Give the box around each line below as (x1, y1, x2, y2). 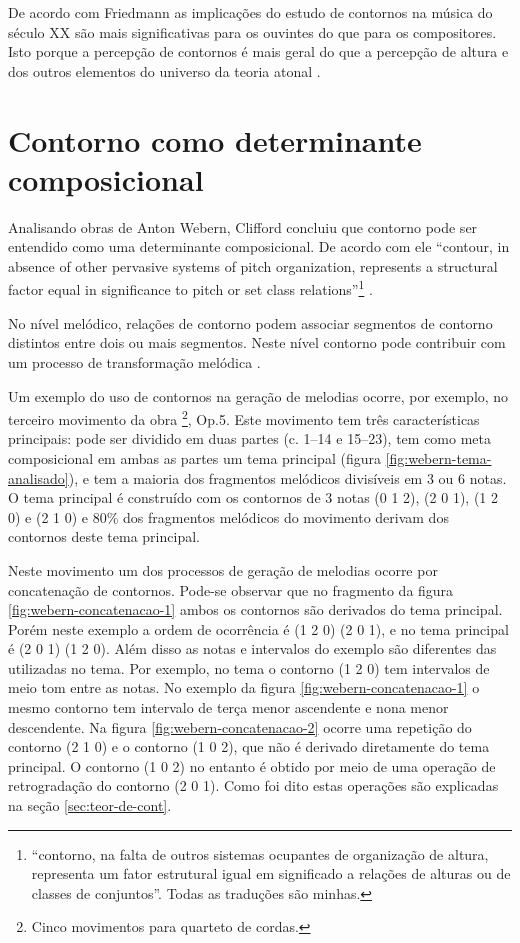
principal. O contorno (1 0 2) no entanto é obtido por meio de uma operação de (8, 755, 496, 776)
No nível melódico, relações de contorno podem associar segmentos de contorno (8, 312, 493, 333)
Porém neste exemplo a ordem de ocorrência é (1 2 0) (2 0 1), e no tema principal (8, 618, 509, 639)
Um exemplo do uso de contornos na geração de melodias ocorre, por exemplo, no (8, 385, 509, 406)
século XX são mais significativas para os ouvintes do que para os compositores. (8, 21, 497, 42)
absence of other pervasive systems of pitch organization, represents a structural (8, 255, 498, 276)
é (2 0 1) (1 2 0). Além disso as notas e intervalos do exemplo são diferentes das (8, 638, 497, 659)
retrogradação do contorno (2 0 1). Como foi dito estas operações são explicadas (8, 775, 499, 796)
